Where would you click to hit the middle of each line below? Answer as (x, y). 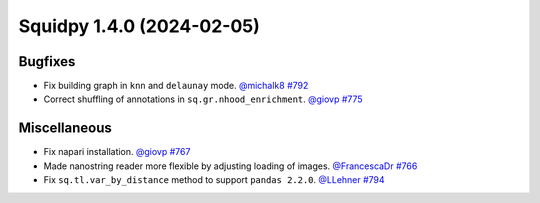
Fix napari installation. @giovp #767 (117, 152)
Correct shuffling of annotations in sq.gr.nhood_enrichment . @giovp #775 (203, 99)
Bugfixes (47, 61)
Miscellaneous (65, 128)
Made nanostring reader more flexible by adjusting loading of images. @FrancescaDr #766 (230, 166)
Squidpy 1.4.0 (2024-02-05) (139, 26)
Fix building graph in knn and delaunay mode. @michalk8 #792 (176, 86)
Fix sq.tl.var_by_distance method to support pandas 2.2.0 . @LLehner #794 (214, 180)
